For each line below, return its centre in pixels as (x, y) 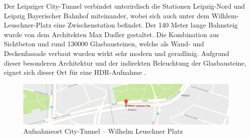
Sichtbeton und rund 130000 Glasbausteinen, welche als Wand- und (104, 44)
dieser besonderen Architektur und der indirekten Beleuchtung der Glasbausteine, (125, 63)
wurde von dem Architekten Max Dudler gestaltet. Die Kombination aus (112, 34)
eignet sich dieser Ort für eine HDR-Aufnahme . (75, 72)
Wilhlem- (225, 15)
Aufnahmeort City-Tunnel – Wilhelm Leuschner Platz (103, 131)
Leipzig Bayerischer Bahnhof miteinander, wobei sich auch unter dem (107, 15)
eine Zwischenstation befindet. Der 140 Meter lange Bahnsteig (146, 25)
